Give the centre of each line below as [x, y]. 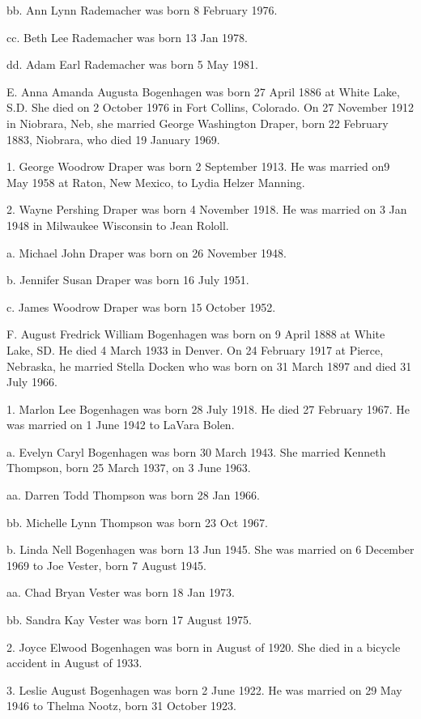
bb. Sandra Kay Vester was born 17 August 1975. [129, 620]
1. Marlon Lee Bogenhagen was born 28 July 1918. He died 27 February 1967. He [208, 408]
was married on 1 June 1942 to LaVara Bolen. [121, 425]
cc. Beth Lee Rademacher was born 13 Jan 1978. [127, 37]
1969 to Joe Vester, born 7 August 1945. [106, 565]
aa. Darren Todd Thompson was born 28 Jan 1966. [133, 495]
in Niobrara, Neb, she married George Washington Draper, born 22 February [198, 123]
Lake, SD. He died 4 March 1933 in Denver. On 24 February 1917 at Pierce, [195, 349]
